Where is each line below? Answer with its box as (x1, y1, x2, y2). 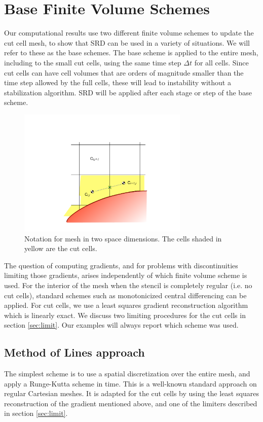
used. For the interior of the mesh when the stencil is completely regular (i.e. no (4, 279, 252, 290)
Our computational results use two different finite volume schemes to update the (4, 27, 254, 38)
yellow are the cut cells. (24, 243, 97, 254)
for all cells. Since (194, 57, 249, 67)
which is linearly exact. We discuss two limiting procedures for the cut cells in (4, 309, 246, 320)
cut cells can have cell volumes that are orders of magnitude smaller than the (4, 67, 244, 78)
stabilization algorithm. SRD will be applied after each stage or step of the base (4, 87, 252, 97)
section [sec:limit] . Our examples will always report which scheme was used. (4, 320, 239, 330)
